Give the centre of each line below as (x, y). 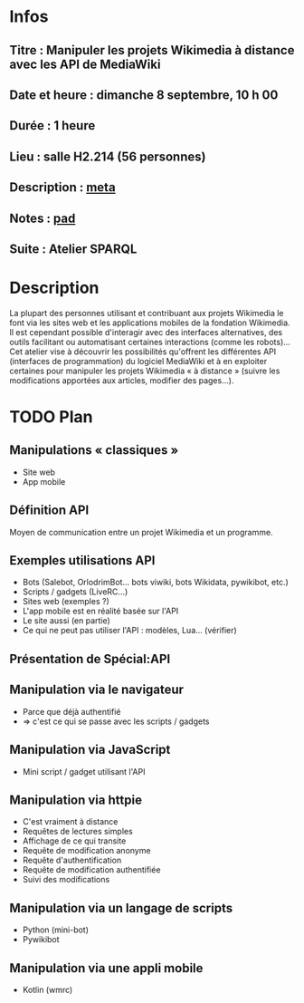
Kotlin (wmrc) (47, 989)
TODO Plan (51, 417)
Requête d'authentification (72, 860)
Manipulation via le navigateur (96, 690)
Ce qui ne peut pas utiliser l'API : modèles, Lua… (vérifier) (129, 631)
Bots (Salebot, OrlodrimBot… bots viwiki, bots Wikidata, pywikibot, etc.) (156, 583)
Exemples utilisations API (82, 560)
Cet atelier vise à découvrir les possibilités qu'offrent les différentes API (143, 352)
